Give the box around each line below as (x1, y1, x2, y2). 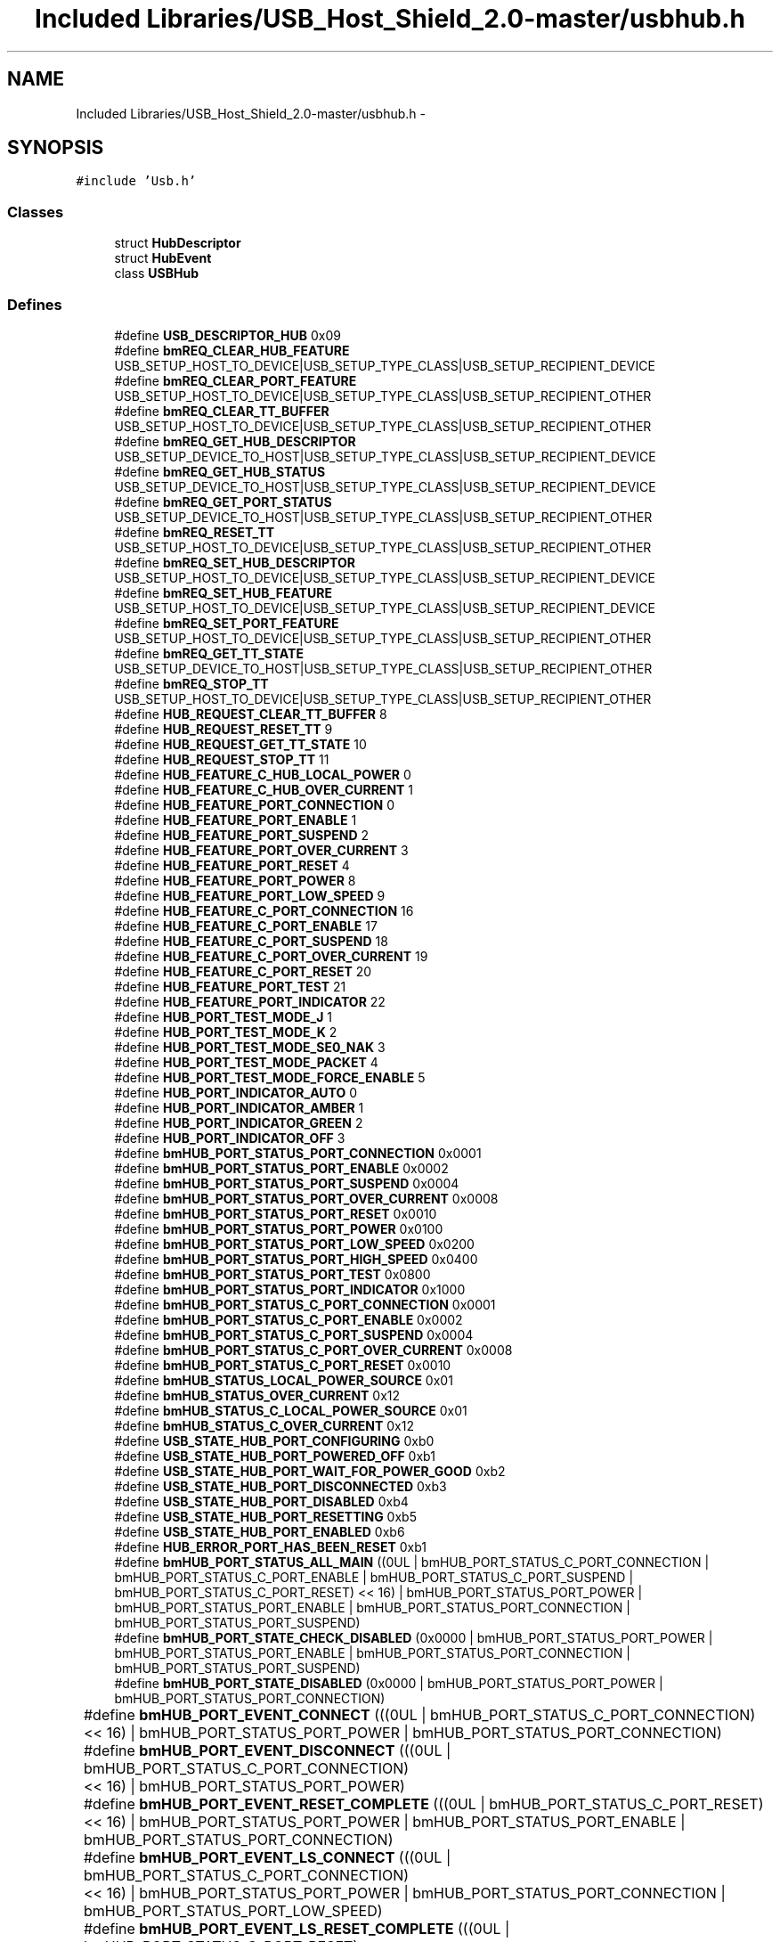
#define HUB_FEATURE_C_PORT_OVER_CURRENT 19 (114, 948, 428, 964)
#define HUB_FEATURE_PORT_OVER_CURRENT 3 (114, 842, 409, 858)
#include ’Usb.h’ (76, 174, 197, 189)
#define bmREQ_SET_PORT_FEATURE (114, 615, 339, 631)
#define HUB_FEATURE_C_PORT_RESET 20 (114, 963, 372, 979)
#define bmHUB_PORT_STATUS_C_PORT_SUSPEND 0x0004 (114, 1326, 474, 1342)
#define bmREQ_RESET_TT (114, 524, 275, 540)
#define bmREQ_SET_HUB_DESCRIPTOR (114, 554, 355, 570)
